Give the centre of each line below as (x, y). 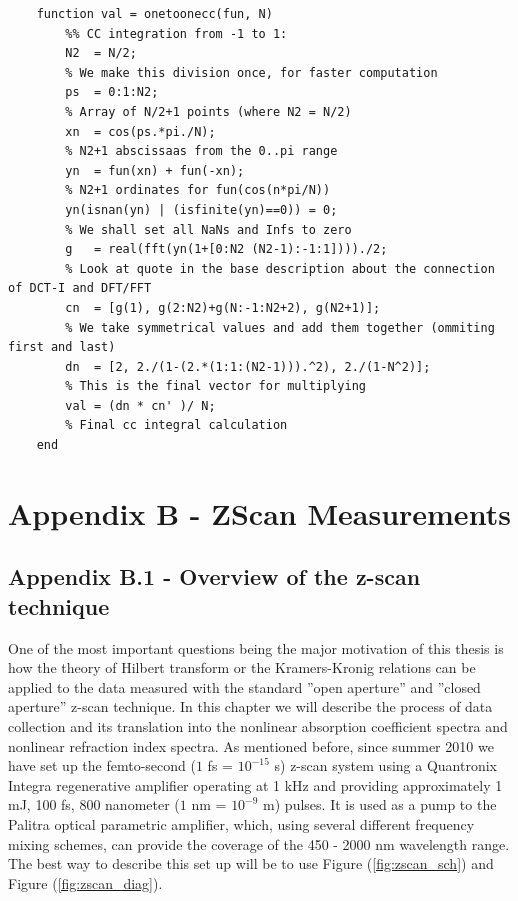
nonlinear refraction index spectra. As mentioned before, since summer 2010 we (251, 745)
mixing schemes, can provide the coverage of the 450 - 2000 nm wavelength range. (259, 843)
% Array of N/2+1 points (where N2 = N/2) (208, 111)
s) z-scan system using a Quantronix (385, 765)
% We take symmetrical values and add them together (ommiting (280, 327)
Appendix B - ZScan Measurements (259, 512)
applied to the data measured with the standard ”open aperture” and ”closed (244, 686)
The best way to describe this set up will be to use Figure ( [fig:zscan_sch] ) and (251, 863)
